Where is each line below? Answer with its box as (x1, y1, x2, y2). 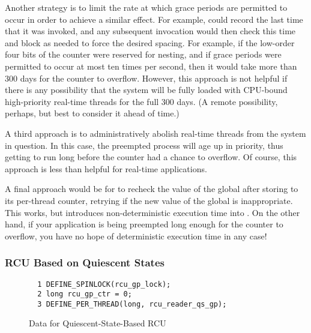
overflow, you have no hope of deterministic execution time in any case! (5, 229, 267, 242)
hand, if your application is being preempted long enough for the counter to (5, 218, 283, 230)
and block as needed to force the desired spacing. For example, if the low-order (5, 36, 295, 49)
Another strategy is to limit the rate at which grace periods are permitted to (5, 1, 288, 13)
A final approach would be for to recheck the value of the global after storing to (5, 182, 298, 195)
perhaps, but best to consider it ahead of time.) (5, 107, 180, 119)
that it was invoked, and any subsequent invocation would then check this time (5, 25, 296, 37)
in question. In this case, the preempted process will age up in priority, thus (5, 139, 283, 151)
